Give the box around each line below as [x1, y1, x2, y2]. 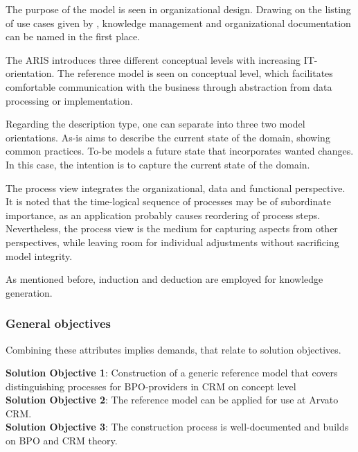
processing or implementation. [6, 93, 133, 107]
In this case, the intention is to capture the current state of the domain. [6, 157, 310, 171]
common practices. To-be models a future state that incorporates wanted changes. [6, 144, 354, 158]
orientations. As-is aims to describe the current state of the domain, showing [6, 130, 330, 144]
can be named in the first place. [6, 29, 141, 44]
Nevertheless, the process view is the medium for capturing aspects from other [6, 221, 338, 236]
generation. [6, 285, 53, 299]
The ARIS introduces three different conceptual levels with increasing [6, 52, 301, 67]
